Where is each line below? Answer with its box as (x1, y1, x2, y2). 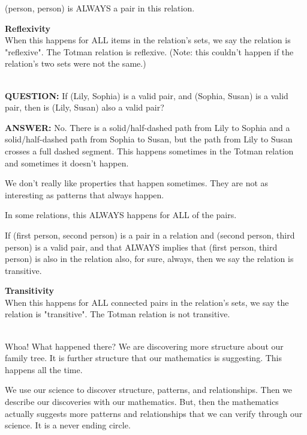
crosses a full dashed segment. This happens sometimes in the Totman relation (5, 144, 294, 157)
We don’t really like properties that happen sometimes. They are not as (5, 177, 269, 189)
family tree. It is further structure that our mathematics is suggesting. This (5, 351, 282, 364)
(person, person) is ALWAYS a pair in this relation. (5, 2, 195, 14)
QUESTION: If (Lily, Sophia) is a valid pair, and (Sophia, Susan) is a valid (5, 89, 288, 102)
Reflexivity (5, 22, 51, 34)
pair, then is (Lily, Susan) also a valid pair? (5, 101, 164, 114)
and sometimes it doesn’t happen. (5, 156, 129, 169)
